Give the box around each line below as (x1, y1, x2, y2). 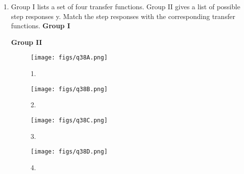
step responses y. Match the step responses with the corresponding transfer (11, 11, 235, 21)
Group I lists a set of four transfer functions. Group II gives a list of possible (11, 1, 241, 11)
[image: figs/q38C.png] (30, 116, 108, 124)
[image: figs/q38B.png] (30, 85, 108, 93)
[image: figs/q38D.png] (30, 148, 108, 155)
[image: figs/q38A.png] (30, 54, 108, 61)
